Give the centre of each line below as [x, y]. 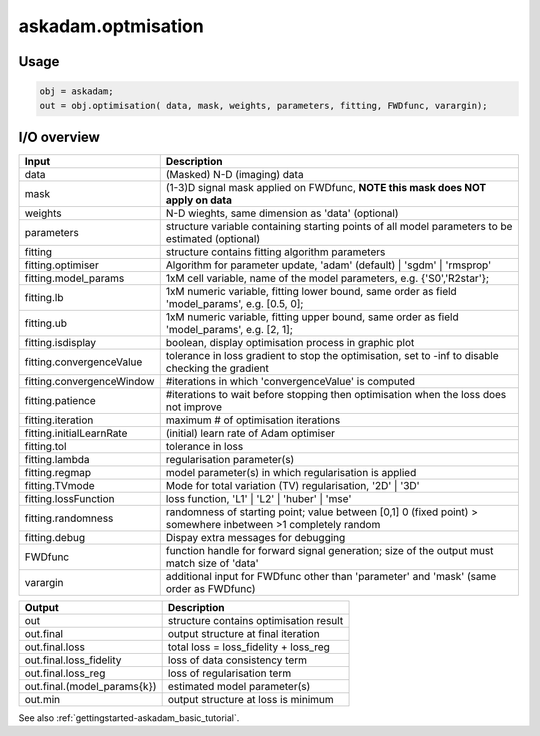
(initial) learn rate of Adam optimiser [250, 433]
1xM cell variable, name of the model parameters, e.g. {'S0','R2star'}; [327, 278]
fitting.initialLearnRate [76, 433]
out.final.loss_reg [65, 673]
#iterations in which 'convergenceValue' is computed [290, 382]
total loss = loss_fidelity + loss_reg [248, 647]
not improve [193, 407]
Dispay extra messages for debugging [255, 538]
